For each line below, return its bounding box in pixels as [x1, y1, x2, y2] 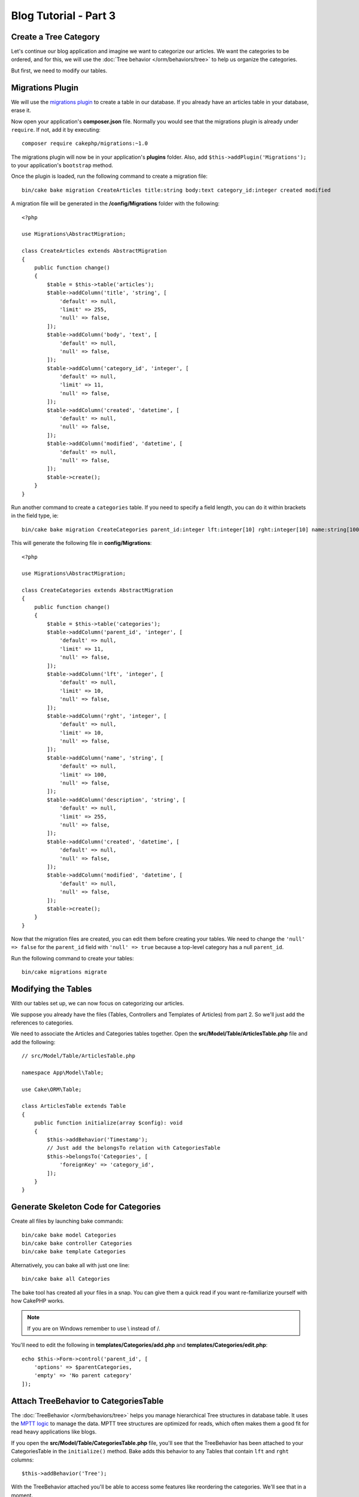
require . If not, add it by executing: [11, 126, 101, 133]
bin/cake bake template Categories [22, 1248, 126, 1255]
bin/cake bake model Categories [22, 1231, 117, 1238]
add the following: [11, 1038, 56, 1046]
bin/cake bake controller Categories [22, 1240, 133, 1247]
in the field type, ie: [11, 512, 59, 519]
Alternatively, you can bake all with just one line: [11, 1261, 130, 1269]
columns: [11, 1456, 34, 1463]
